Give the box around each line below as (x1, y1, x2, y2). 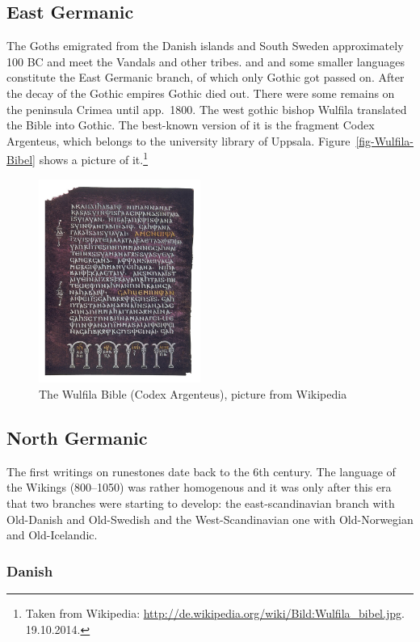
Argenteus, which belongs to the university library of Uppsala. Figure (6, 132, 351, 149)
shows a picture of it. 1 (39, 149, 149, 168)
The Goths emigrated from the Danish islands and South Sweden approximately (6, 37, 404, 54)
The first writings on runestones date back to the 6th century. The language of (6, 462, 396, 479)
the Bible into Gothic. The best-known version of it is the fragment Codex (6, 116, 375, 133)
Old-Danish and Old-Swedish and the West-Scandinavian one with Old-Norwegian (6, 510, 414, 527)
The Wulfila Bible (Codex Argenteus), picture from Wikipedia (39, 386, 347, 403)
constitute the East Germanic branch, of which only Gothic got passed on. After (6, 69, 405, 86)
